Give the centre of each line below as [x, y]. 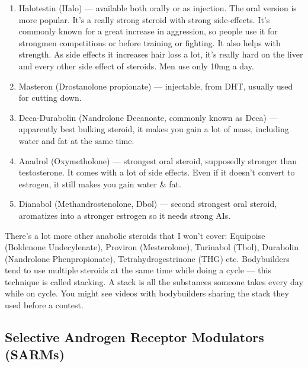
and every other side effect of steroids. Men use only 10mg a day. [136, 66]
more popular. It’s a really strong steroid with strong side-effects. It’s [144, 19]
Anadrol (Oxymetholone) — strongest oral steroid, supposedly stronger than [158, 160]
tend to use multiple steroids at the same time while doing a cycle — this [138, 270]
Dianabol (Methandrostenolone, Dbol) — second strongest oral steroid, [148, 204]
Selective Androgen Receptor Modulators [134, 337]
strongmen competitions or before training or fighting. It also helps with [150, 42]
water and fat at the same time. [76, 140]
